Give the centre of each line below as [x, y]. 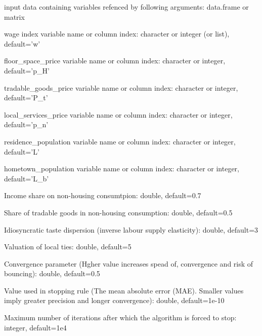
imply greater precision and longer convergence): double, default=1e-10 [114, 300]
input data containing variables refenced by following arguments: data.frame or [126, 7]
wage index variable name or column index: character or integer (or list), [117, 34]
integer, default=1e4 [35, 327]
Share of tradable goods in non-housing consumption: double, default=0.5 [118, 212]
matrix [14, 16]
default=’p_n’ [26, 124]
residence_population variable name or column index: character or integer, [120, 141]
